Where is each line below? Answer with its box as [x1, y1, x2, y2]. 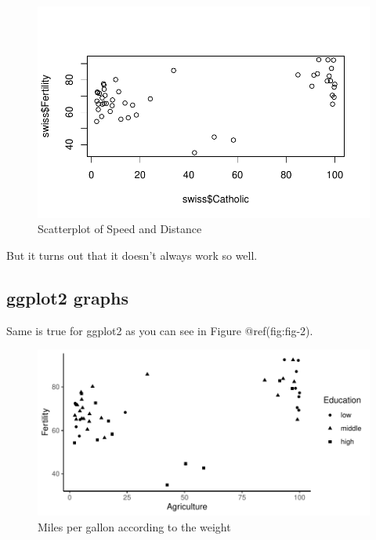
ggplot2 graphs [6, 285, 128, 309]
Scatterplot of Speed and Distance [38, 221, 202, 237]
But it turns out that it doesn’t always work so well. [6, 247, 258, 263]
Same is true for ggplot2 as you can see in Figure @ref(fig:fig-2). [6, 322, 313, 338]
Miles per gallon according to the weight [38, 518, 231, 535]
